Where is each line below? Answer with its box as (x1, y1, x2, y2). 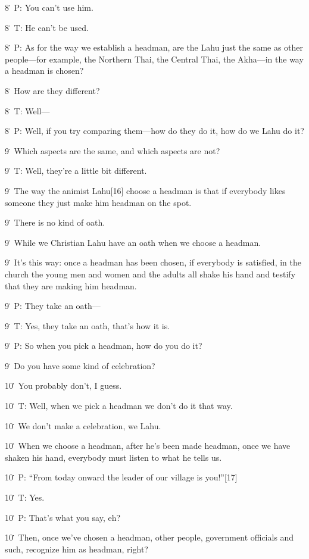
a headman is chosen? (5, 64, 84, 77)
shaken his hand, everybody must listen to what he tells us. (5, 451, 222, 463)
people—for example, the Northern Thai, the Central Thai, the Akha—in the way (5, 52, 304, 65)
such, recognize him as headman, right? (5, 542, 148, 555)
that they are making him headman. (5, 279, 137, 292)
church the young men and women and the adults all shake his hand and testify (5, 267, 296, 280)
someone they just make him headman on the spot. (5, 196, 192, 208)
